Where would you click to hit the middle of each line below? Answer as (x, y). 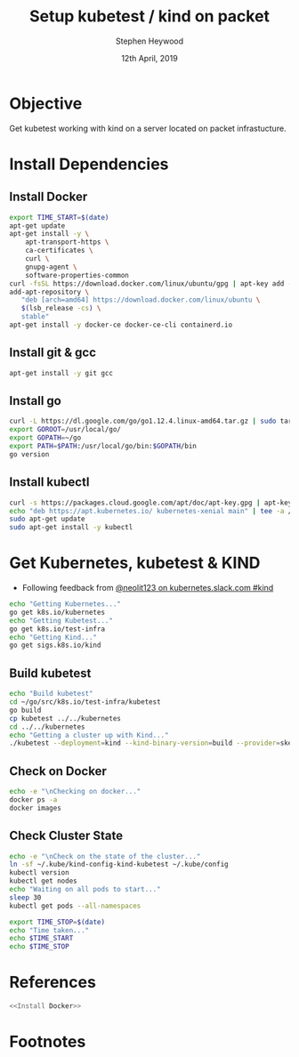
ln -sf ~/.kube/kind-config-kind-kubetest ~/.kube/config (119, 865)
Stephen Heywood (149, 41)
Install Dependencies (89, 164)
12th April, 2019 (149, 58)
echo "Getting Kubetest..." (61, 620)
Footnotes (48, 1042)
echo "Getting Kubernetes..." (65, 604)
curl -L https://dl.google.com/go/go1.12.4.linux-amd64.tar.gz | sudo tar (151, 421)
